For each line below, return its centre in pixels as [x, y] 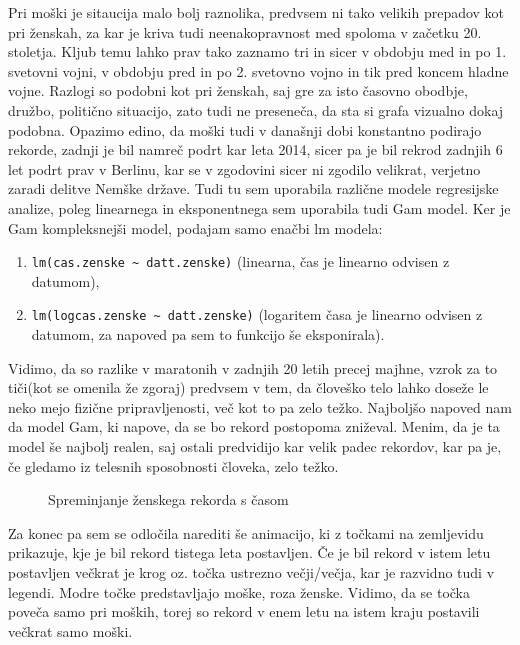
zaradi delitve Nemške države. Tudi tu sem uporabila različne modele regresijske [253, 188]
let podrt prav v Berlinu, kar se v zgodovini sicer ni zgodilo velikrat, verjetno [244, 168]
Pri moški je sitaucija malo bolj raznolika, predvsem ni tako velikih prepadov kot [256, 12]
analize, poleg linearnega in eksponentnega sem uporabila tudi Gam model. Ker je [259, 207]
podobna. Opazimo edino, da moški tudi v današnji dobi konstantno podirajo [245, 129]
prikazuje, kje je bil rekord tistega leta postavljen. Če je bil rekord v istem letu [249, 552]
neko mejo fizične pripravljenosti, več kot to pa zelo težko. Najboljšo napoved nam [260, 406]
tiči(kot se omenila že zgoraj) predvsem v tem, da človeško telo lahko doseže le [248, 387]
